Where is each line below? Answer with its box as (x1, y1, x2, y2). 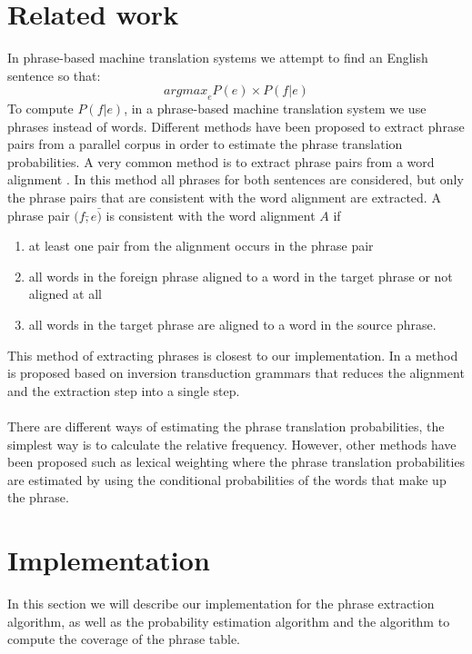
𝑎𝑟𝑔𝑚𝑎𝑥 (164, 84, 208, 98)
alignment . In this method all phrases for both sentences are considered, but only (7, 170, 464, 189)
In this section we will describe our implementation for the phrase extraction (7, 594, 435, 613)
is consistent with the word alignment (105, 205, 316, 224)
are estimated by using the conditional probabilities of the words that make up (7, 470, 447, 489)
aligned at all (28, 284, 102, 303)
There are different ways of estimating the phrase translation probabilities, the (7, 417, 445, 436)
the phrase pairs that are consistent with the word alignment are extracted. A (7, 188, 441, 207)
